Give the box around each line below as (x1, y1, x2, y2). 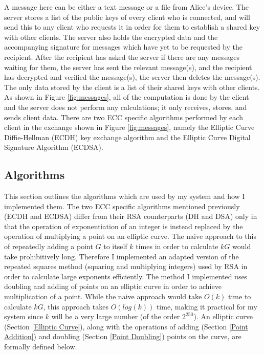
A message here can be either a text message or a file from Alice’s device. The (4, 2, 249, 12)
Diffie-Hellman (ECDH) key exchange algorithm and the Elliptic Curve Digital (4, 131, 251, 142)
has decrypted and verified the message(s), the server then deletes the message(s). (4, 72, 260, 82)
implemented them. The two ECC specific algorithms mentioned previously (4, 201, 240, 211)
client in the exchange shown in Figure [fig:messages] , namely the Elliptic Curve (4, 122, 255, 132)
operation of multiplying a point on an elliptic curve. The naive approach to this (4, 231, 256, 241)
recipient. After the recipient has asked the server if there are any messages (4, 51, 239, 62)
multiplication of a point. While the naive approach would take (4, 291, 202, 302)
